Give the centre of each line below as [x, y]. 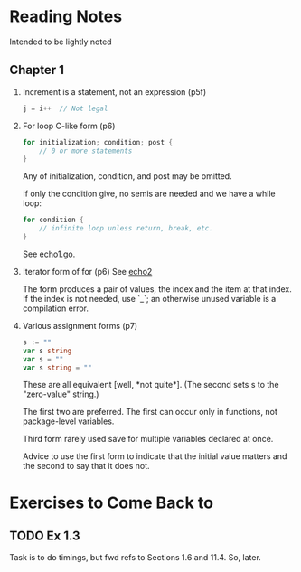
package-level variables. [68, 421]
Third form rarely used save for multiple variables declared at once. [148, 439]
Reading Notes [66, 17]
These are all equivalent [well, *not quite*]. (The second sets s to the [150, 385]
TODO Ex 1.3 [45, 535]
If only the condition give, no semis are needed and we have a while [149, 194]
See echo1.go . [49, 254]
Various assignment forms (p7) [80, 325]
